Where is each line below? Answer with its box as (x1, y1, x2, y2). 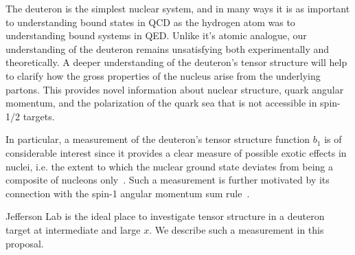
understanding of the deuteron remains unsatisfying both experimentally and (5, 41, 330, 56)
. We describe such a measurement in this (149, 222, 324, 236)
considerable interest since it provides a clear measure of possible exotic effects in (5, 145, 347, 159)
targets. (23, 109, 55, 123)
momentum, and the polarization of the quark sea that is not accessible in (5, 96, 317, 110)
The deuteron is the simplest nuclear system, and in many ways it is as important (5, 1, 350, 15)
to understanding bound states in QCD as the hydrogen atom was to (5, 14, 295, 29)
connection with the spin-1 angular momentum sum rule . (5, 186, 250, 200)
